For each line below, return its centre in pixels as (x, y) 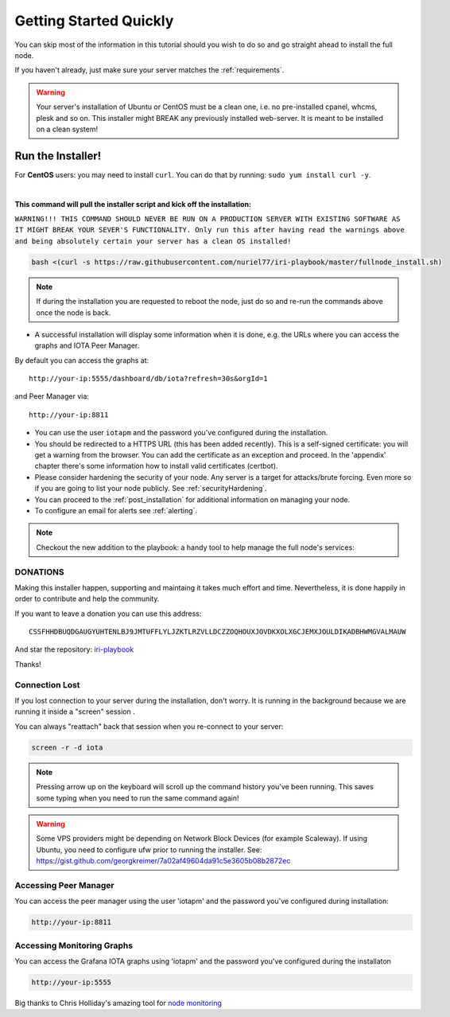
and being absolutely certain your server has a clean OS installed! (153, 241)
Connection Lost (47, 684)
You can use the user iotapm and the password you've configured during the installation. (181, 433)
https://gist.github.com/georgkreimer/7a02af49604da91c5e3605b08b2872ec (163, 861)
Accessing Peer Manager (64, 885)
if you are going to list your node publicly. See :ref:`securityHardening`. (151, 489)
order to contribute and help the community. (87, 599)
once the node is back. (74, 312)
